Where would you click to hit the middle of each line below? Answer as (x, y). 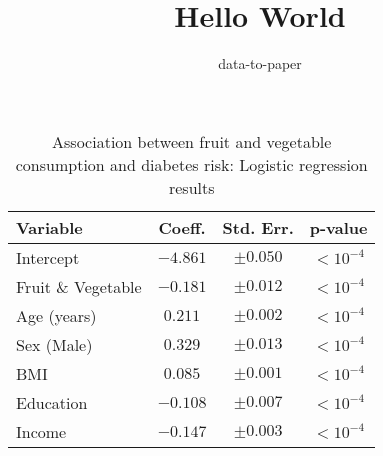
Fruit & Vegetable (79, 286)
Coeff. (182, 227)
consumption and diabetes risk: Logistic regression (191, 164)
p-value (338, 227)
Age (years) (56, 315)
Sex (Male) (54, 344)
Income (41, 431)
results (191, 187)
